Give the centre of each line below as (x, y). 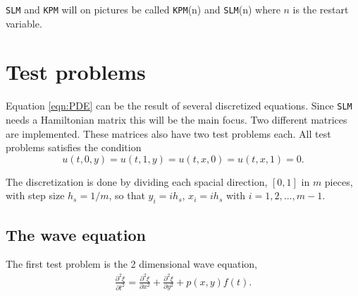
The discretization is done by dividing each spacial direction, (137, 181)
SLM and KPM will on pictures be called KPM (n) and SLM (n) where (143, 9)
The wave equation (76, 234)
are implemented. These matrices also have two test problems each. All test (168, 133)
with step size (35, 195)
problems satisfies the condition (74, 147)
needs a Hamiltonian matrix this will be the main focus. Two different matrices (177, 120)
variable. (24, 23)
